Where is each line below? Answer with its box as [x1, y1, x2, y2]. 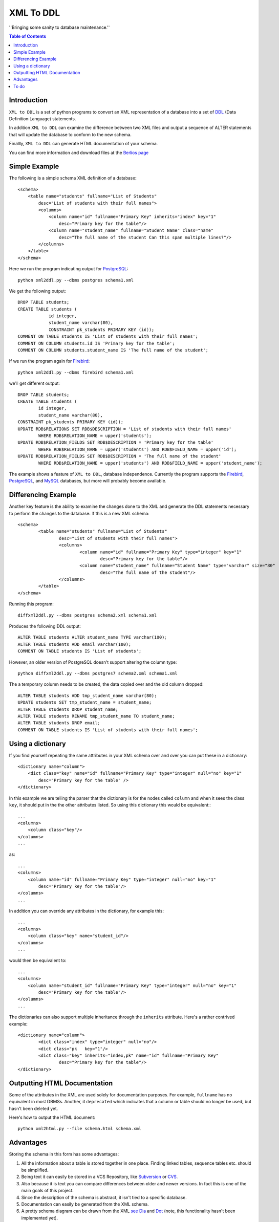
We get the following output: [9, 288, 66, 294]
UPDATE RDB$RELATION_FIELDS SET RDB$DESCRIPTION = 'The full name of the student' [18, 454, 221, 459]
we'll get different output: [9, 380, 60, 386]
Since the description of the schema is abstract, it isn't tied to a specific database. [21, 1194, 187, 1200]
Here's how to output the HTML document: [9, 1114, 95, 1120]
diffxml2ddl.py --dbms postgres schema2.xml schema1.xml [18, 612, 157, 618]
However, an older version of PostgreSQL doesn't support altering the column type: [9, 659, 177, 665]
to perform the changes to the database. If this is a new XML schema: [9, 510, 150, 516]
